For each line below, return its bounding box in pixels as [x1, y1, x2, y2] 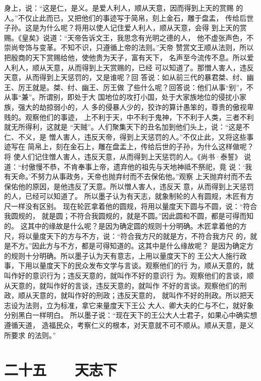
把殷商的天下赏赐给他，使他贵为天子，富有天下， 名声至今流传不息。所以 [4, 52, 247, 62]
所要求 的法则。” [4, 329, 56, 340]
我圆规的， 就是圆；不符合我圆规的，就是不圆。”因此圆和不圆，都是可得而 [4, 210, 247, 221]
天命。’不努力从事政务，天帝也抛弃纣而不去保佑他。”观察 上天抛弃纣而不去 [11, 171, 252, 182]
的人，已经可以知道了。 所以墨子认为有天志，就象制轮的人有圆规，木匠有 [4, 191, 247, 201]
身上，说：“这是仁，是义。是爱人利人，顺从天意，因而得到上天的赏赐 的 [4, 3, 243, 13]
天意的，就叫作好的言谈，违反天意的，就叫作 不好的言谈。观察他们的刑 [11, 280, 247, 290]
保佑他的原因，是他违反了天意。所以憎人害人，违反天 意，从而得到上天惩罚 [4, 181, 254, 191]
